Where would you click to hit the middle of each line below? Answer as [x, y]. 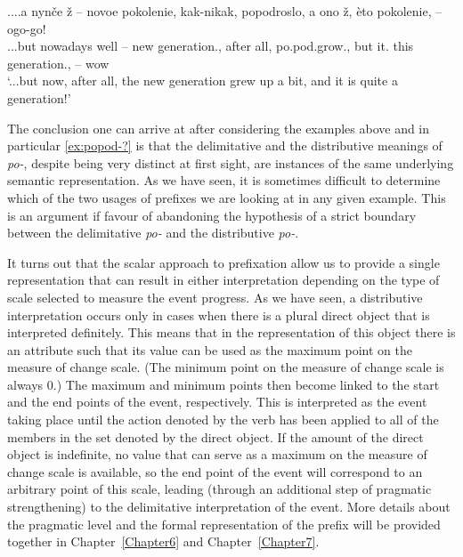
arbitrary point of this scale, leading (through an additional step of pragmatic [219, 489]
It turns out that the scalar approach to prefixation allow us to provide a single [223, 262]
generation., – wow [58, 63]
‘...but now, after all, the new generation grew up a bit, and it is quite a [203, 81]
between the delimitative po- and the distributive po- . [153, 233]
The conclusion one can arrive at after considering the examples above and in [219, 128]
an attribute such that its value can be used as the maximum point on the [210, 349]
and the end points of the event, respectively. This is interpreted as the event [217, 402]
